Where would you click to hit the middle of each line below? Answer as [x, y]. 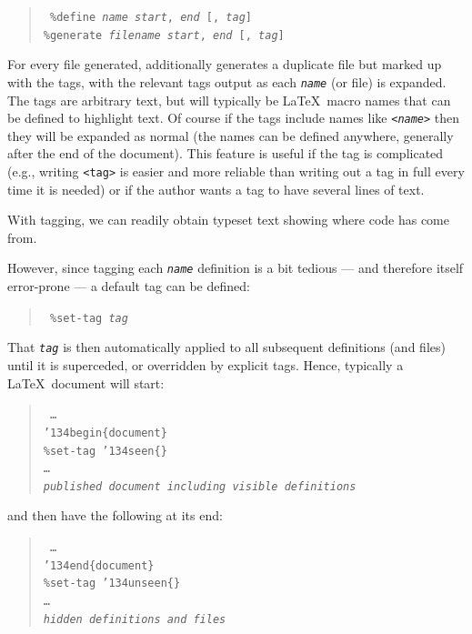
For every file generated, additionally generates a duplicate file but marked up [225, 64]
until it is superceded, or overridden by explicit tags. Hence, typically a [206, 365]
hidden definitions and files [135, 619]
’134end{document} [99, 565]
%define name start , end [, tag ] [151, 17]
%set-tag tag [89, 318]
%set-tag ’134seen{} [105, 451]
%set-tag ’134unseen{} [112, 584]
